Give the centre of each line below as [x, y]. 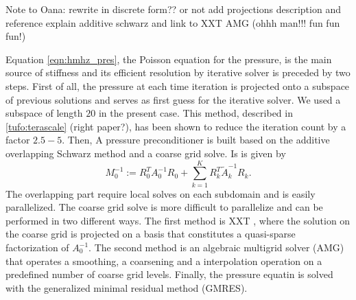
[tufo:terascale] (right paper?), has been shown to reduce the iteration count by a [176, 126]
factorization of [37, 247]
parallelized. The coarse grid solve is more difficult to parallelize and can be [164, 207]
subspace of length [44, 113]
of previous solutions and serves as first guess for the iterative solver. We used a [173, 99]
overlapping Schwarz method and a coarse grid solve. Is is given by [146, 153]
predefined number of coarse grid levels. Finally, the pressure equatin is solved [169, 274]
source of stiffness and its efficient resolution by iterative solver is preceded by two [178, 72]
